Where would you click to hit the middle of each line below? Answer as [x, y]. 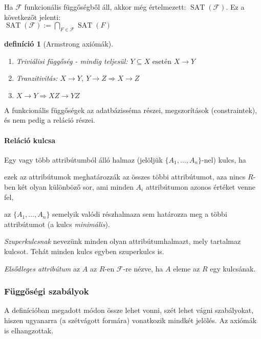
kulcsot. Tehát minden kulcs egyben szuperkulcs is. [84, 251]
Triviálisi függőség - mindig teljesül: [72, 61]
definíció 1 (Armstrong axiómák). [59, 43]
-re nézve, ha [143, 268]
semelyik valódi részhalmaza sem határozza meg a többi [140, 214]
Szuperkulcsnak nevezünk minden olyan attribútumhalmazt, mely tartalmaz [123, 241]
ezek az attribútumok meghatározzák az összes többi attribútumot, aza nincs [125, 177]
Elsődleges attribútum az [42, 268]
